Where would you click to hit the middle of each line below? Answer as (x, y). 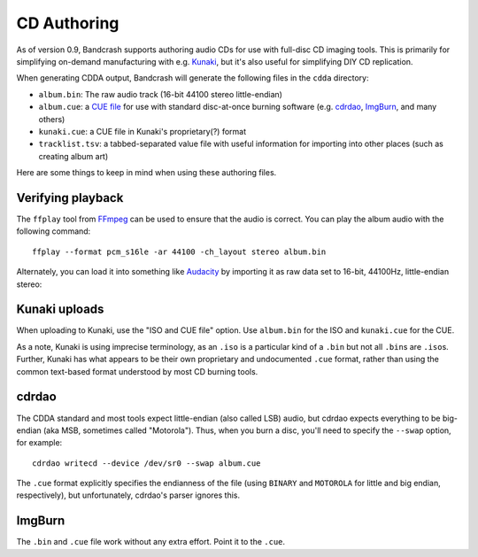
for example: (39, 443)
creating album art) (73, 156)
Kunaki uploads (60, 309)
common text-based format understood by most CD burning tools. (137, 371)
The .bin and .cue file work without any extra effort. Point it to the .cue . (151, 542)
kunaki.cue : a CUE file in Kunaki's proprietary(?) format (143, 131)
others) (52, 119)
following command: (54, 231)
